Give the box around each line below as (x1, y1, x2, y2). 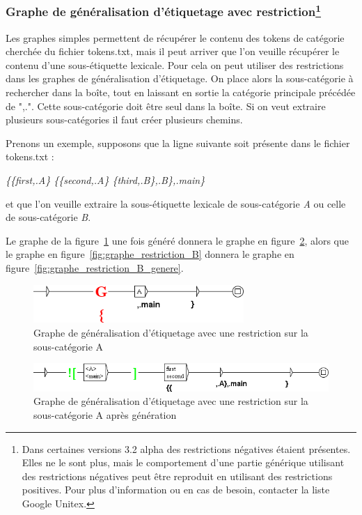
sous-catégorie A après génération (33, 407, 177, 422)
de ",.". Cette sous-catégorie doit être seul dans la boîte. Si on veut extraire (6, 98, 326, 113)
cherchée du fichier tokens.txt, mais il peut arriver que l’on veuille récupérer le (6, 44, 340, 59)
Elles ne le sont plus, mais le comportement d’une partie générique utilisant (22, 455, 345, 470)
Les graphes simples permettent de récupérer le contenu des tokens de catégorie (6, 30, 345, 45)
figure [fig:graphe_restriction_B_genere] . (6, 260, 184, 275)
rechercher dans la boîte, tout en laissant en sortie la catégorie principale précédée (6, 85, 356, 100)
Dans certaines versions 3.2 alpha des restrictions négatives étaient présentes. (22, 441, 351, 456)
